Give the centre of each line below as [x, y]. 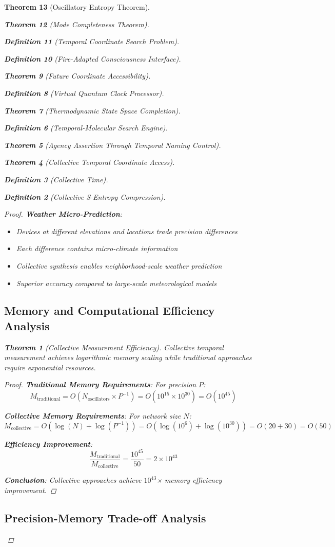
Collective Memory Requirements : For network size [93, 416]
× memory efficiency [189, 480]
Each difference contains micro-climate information [97, 248]
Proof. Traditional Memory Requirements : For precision [100, 384]
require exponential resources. [50, 367]
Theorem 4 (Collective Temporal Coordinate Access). [90, 162]
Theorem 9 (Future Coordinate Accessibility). [77, 76]
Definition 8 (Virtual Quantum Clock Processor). [84, 93]
